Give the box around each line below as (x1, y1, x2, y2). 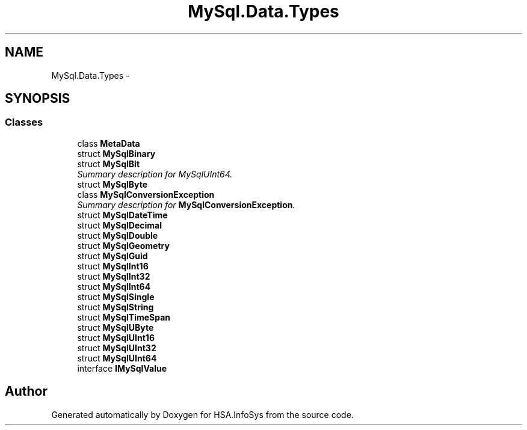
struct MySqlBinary (77, 148, 156, 159)
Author (5, 384, 48, 399)
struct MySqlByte (77, 179, 148, 189)
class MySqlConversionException (77, 189, 215, 200)
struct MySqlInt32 (77, 271, 150, 281)
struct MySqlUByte (77, 322, 154, 333)
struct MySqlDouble (77, 230, 158, 241)
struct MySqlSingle (77, 291, 155, 302)
